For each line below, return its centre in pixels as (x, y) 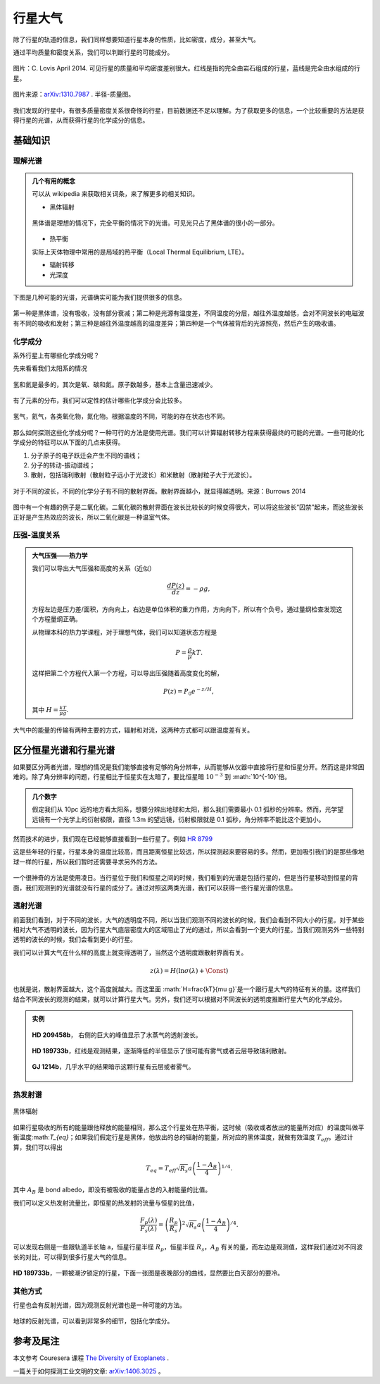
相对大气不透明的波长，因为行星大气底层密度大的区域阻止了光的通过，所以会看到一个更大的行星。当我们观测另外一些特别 (189, 930)
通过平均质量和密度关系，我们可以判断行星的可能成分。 (93, 52)
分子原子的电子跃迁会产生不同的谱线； (86, 455)
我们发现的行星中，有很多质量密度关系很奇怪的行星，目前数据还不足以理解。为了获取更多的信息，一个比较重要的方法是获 (189, 110)
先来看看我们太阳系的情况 (50, 368)
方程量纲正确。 (59, 619)
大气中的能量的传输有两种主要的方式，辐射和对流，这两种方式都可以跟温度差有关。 (133, 730)
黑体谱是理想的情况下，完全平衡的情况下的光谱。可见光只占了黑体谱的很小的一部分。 (155, 223)
